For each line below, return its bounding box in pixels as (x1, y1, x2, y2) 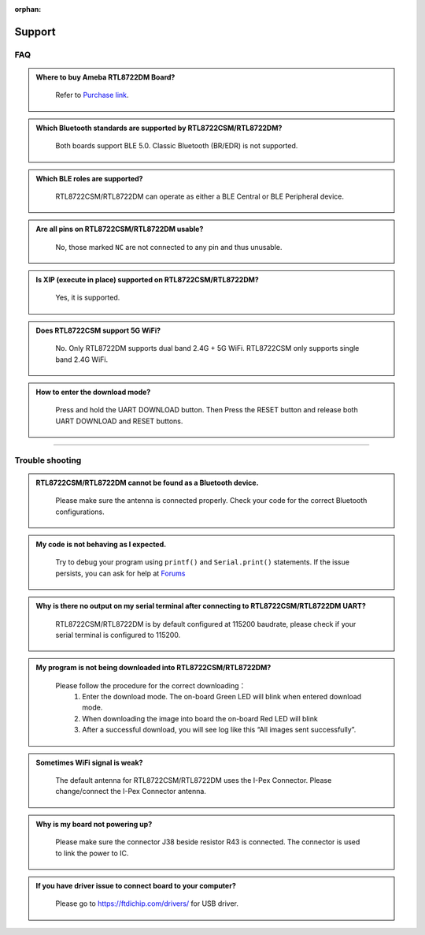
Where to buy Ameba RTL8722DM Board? (35, 72, 176, 82)
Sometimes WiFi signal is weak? (35, 758, 143, 767)
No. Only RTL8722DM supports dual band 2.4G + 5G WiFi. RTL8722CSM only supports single (55, 344, 360, 353)
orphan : (14, 5, 42, 13)
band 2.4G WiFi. (55, 355, 109, 364)
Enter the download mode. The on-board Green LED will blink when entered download (82, 692, 362, 702)
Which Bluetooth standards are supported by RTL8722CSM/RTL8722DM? (35, 123, 283, 132)
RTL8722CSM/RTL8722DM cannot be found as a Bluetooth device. (35, 478, 259, 487)
